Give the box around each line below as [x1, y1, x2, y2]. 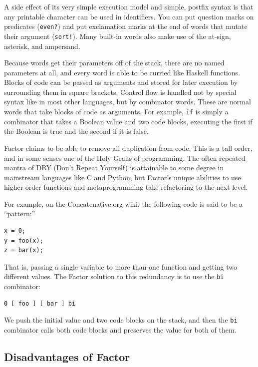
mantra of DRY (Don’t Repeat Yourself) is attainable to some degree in [4, 162, 224, 173]
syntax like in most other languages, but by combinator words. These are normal [4, 96, 251, 107]
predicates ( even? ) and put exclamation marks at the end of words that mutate [4, 21, 248, 31]
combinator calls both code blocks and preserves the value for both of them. [4, 324, 237, 335]
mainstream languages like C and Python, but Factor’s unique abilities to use [4, 172, 241, 182]
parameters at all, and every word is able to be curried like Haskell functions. [4, 67, 241, 77]
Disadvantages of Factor [4, 349, 130, 364]
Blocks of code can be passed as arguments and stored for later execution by [4, 77, 238, 87]
